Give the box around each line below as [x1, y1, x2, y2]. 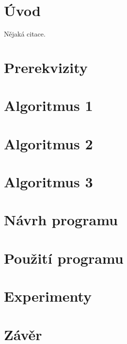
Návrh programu [4, 210, 118, 230]
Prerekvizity [4, 57, 88, 77]
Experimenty [4, 286, 92, 306]
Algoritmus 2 [4, 133, 93, 153]
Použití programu [4, 248, 124, 268]
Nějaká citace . [4, 29, 46, 39]
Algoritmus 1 [4, 95, 93, 115]
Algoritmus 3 [4, 172, 93, 192]
